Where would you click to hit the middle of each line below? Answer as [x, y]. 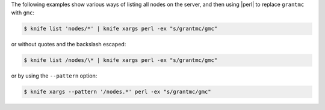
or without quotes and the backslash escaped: [69, 44]
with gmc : [23, 13]
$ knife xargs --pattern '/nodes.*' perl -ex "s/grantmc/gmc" [117, 92]
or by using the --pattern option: [54, 76]
